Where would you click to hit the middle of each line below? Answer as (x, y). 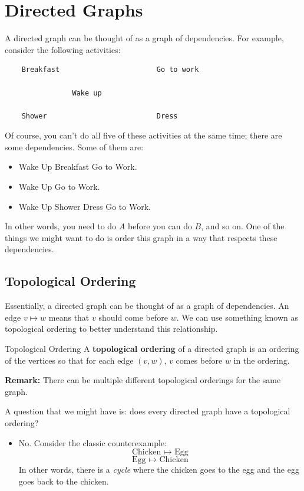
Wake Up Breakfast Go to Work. (78, 167)
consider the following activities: (63, 49)
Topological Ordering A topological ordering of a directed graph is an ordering (152, 349)
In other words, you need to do (61, 226)
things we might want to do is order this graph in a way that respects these (141, 237)
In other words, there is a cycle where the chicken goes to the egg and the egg (159, 469)
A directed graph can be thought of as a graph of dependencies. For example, (144, 38)
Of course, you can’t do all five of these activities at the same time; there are (143, 135)
